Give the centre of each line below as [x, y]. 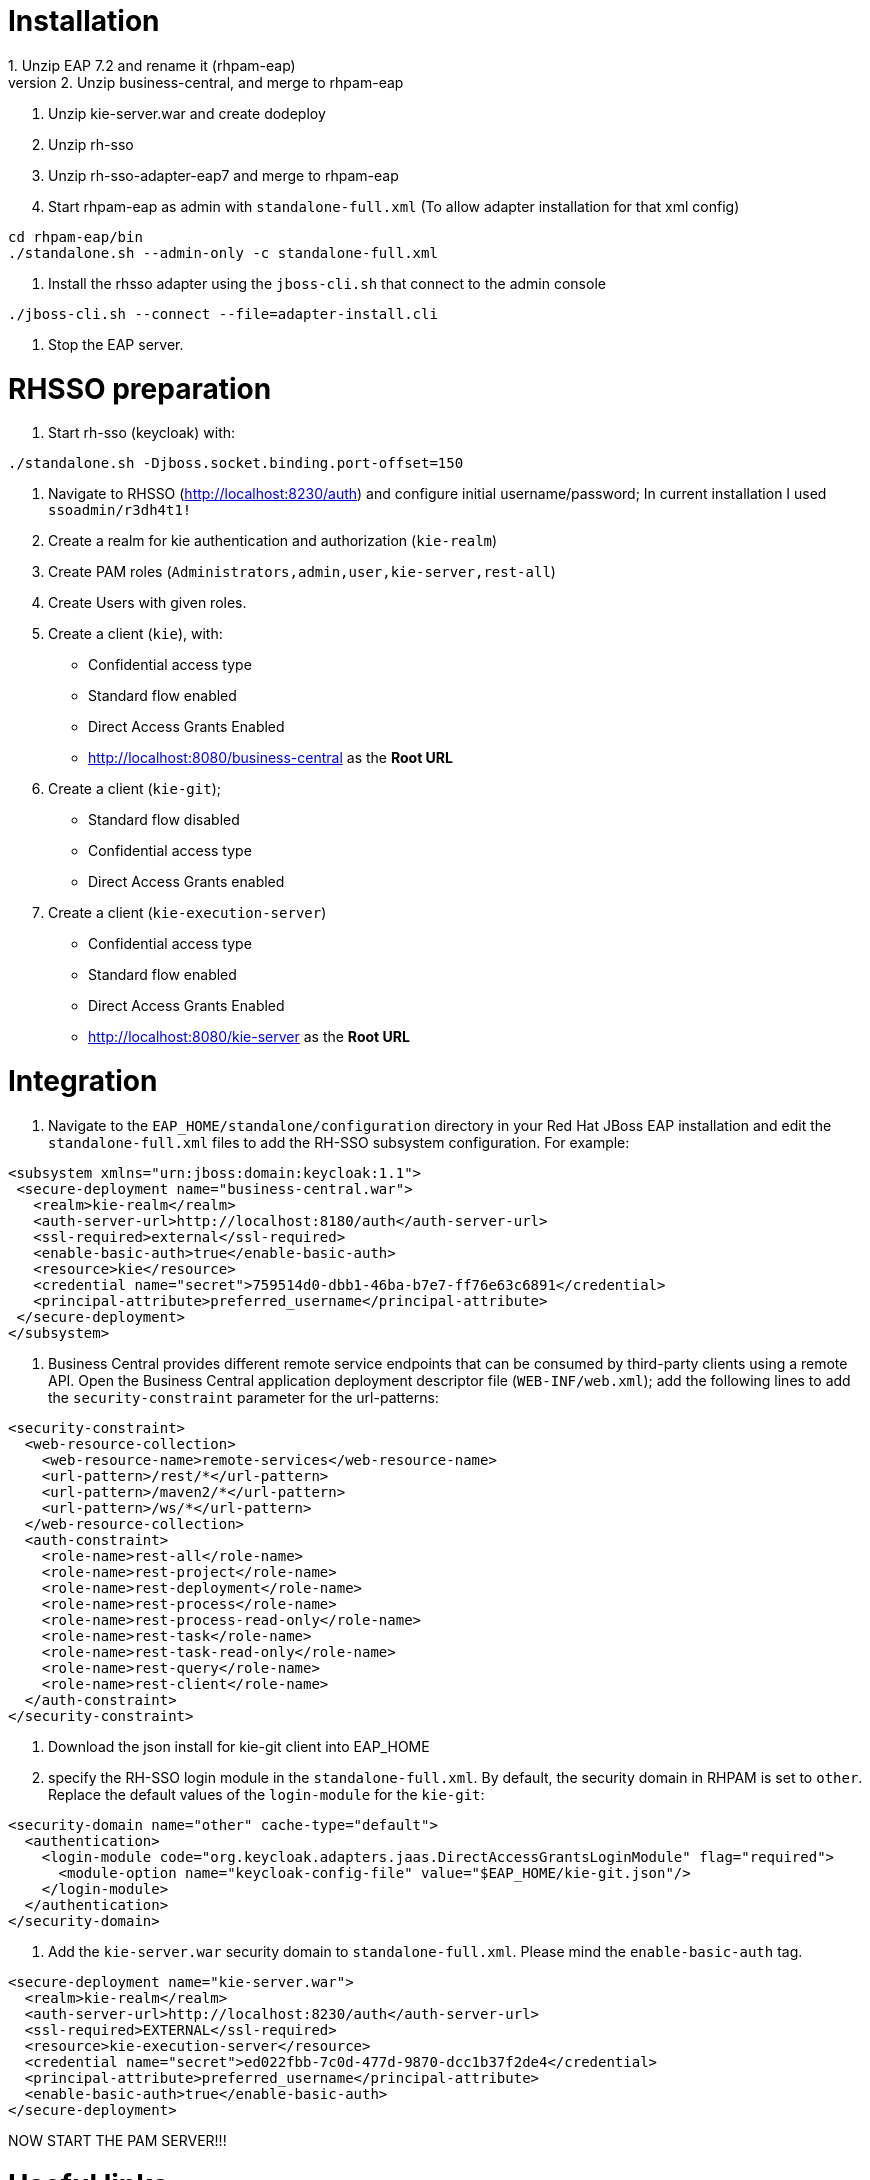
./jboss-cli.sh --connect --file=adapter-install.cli [223, 313]
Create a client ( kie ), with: [135, 634]
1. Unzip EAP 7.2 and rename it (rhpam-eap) [152, 65]
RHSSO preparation [140, 388]
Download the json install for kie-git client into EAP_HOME [239, 1746]
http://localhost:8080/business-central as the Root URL [270, 758]
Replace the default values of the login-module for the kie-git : [266, 1794]
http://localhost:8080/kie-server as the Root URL [249, 1037]
